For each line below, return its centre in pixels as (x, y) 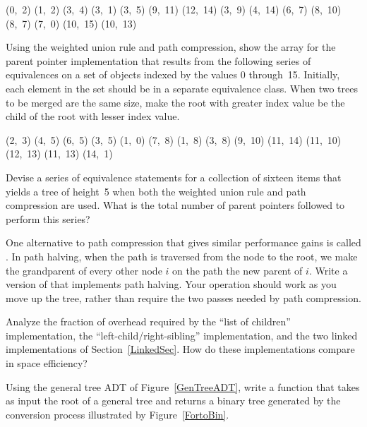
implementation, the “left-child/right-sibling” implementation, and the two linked (182, 335)
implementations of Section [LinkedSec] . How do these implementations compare (180, 349)
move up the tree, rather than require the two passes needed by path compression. (183, 297)
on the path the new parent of (237, 270)
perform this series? (48, 218)
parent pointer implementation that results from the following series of (158, 60)
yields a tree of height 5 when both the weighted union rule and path (156, 191)
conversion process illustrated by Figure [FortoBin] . (118, 414)
